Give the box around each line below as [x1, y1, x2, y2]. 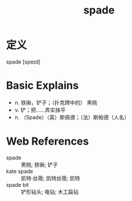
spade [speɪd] [6, 58, 41, 65]
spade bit [6, 181, 29, 188]
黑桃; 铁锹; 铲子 [21, 161, 58, 168]
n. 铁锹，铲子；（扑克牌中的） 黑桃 [14, 99, 97, 106]
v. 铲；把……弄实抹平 [14, 106, 66, 113]
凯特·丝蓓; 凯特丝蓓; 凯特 [21, 175, 81, 182]
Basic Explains [6, 79, 79, 92]
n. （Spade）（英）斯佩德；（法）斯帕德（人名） [14, 113, 130, 120]
